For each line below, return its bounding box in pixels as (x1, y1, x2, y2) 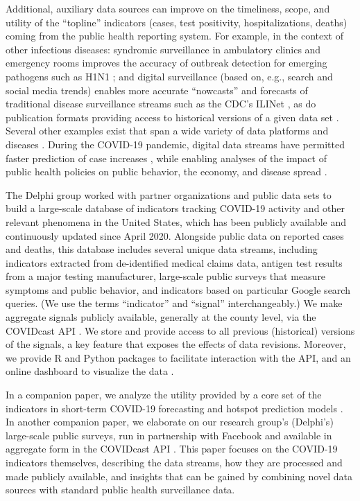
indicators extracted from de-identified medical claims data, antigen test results (6, 255, 343, 270)
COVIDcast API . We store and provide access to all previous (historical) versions (6, 323, 355, 337)
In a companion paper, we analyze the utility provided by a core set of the (6, 387, 322, 402)
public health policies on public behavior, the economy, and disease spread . (6, 164, 327, 179)
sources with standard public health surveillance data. (6, 482, 235, 497)
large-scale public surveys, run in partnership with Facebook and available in (6, 428, 332, 442)
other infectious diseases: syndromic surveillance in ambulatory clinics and (6, 42, 321, 56)
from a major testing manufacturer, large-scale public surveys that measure (6, 269, 326, 283)
